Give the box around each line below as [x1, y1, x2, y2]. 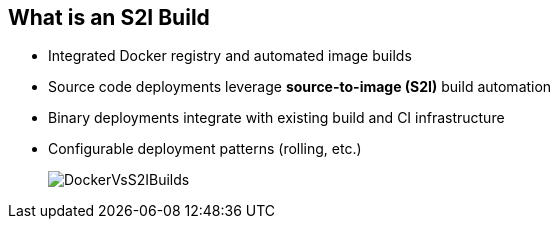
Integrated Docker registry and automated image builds [48, 47, 412, 65]
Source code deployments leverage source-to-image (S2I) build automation [48, 78, 552, 96]
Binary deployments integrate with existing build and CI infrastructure [48, 109, 505, 127]
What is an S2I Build [8, 5, 210, 30]
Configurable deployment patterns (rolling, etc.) [48, 140, 362, 158]
